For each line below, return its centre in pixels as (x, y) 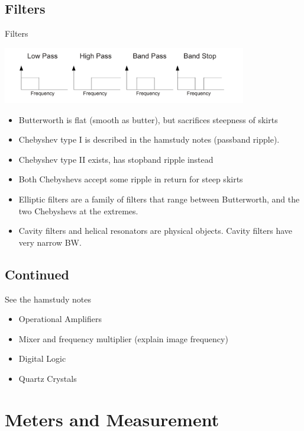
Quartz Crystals (48, 379)
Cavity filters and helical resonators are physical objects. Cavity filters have (156, 231)
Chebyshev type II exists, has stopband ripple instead (116, 159)
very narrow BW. (50, 242)
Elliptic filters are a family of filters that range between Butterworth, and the (159, 199)
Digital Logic (42, 358)
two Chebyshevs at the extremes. (78, 210)
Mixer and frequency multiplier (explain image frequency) (123, 338)
